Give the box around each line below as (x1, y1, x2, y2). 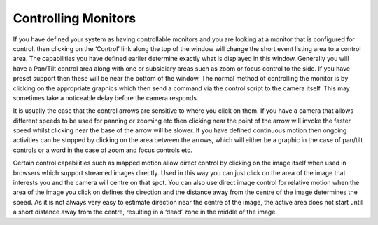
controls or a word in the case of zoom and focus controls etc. (13, 146, 192, 154)
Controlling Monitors (13, 11, 136, 26)
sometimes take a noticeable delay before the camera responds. (13, 93, 199, 102)
